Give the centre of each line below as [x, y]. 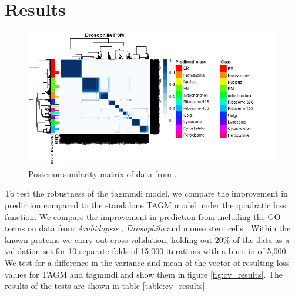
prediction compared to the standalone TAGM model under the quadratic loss [145, 205]
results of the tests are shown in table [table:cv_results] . [106, 286]
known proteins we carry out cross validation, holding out [109, 239]
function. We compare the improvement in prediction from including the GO [143, 216]
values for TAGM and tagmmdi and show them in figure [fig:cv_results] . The [144, 274]
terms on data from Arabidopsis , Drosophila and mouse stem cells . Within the [148, 228]
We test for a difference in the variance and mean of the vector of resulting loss [147, 263]
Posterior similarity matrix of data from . [103, 173]
